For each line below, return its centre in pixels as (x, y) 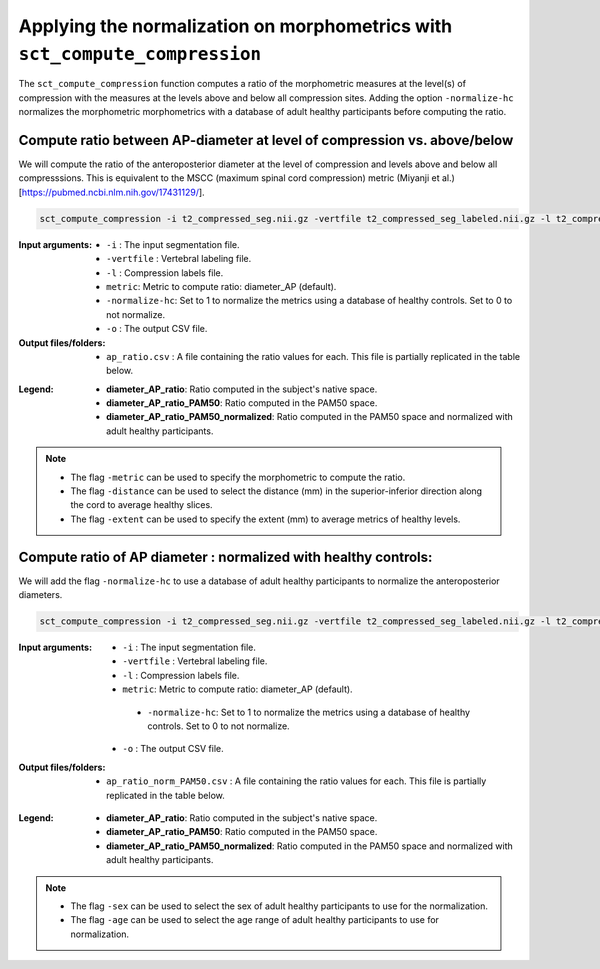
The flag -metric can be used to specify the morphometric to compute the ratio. (238, 477)
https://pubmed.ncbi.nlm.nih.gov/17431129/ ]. (113, 192)
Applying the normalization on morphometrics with (235, 26)
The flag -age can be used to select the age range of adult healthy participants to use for (255, 920)
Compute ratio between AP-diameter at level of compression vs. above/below (266, 140)
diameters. (40, 595)
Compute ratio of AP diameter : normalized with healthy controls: (225, 556)
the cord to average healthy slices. (142, 505)
